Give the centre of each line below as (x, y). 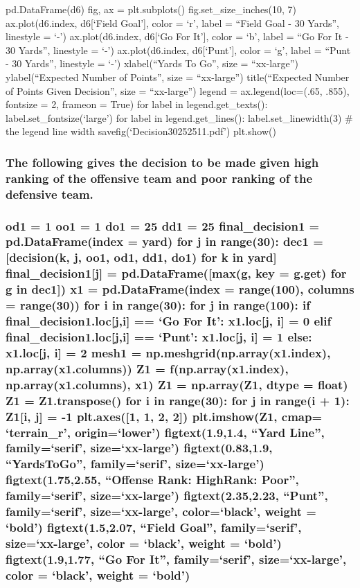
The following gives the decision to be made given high (162, 162)
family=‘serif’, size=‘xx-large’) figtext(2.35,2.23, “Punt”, (167, 496)
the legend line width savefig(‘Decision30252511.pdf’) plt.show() (141, 131)
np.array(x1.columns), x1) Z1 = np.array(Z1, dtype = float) (177, 384)
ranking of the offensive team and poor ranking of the (159, 178)
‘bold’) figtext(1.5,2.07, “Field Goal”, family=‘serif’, (154, 527)
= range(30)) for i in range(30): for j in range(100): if (158, 305)
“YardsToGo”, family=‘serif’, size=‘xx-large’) (135, 464)
